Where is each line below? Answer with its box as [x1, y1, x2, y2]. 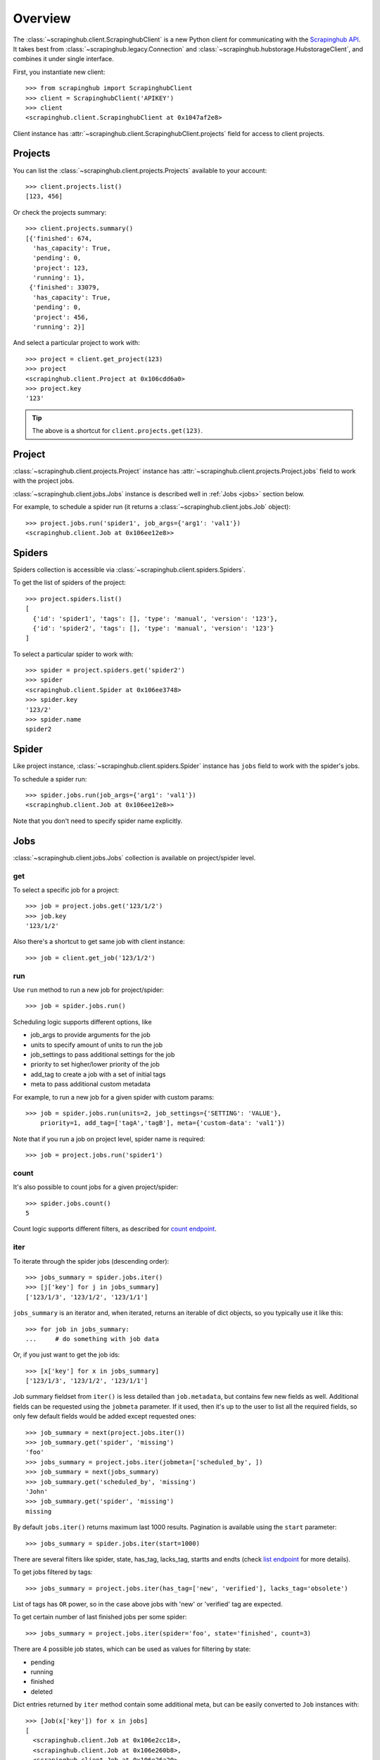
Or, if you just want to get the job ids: [13, 1350, 120, 1359]
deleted [30, 1687, 53, 1696]
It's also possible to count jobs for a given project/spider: [13, 1183, 179, 1191]
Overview [13, 11, 71, 26]
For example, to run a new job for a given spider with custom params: [13, 1093, 215, 1101]
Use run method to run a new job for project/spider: [13, 986, 165, 994]
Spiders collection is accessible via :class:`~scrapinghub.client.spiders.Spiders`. [13, 565, 246, 574]
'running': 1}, [32, 274, 85, 282]
